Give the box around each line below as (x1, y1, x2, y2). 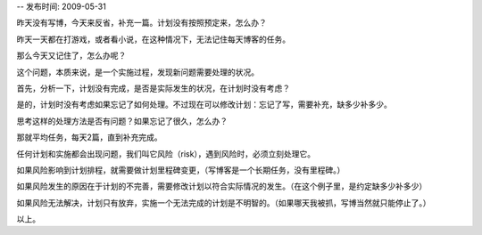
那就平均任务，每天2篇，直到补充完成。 (16, 132, 162, 142)
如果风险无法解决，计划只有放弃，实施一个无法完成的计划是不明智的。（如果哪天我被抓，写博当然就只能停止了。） (16, 197, 431, 208)
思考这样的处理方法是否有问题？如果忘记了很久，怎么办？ (16, 116, 228, 126)
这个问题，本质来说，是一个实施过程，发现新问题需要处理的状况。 (16, 67, 259, 77)
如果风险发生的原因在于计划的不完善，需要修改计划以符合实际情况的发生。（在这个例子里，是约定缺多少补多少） (16, 181, 428, 191)
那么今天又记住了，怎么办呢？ (16, 50, 127, 61)
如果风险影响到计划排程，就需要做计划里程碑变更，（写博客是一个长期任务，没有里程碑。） (16, 165, 345, 175)
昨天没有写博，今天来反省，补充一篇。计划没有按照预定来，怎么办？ (16, 18, 267, 28)
